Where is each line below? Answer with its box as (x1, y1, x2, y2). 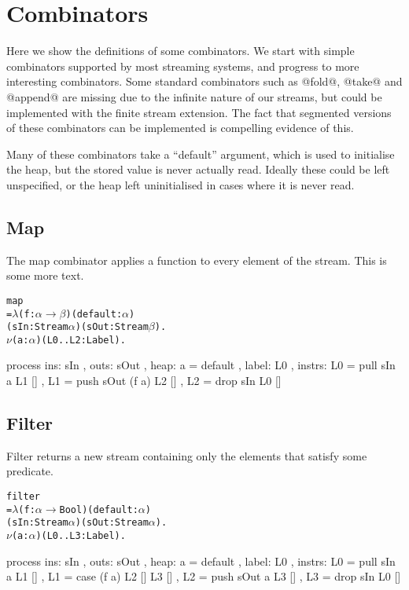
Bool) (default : (59, 504, 138, 515)
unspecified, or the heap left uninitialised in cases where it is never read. (6, 176, 355, 192)
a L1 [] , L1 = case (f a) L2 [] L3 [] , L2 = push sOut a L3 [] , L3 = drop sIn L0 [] (6, 568, 401, 585)
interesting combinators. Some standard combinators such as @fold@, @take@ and (6, 73, 403, 90)
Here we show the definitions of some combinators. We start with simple (6, 42, 355, 59)
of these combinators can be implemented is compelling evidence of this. (6, 119, 354, 136)
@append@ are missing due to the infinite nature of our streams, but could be (6, 88, 382, 104)
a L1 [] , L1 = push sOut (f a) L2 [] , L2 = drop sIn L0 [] (6, 372, 282, 389)
